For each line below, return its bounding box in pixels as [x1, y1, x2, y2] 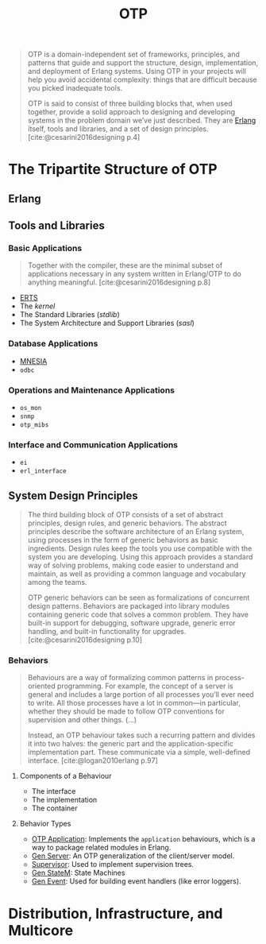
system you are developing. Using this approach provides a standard [27, 552, 253, 562]
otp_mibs [19, 421, 49, 429]
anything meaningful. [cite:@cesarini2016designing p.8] [27, 277, 211, 287]
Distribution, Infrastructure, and [8, 904, 224, 923]
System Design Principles [8, 489, 138, 502]
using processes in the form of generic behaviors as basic [27, 536, 218, 545]
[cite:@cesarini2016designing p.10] [27, 635, 143, 644]
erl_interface [19, 467, 67, 475]
